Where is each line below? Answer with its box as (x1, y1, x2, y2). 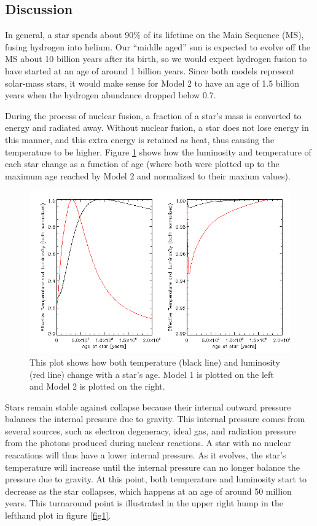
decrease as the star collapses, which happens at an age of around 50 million (5, 484, 292, 497)
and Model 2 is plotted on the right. (29, 380, 165, 393)
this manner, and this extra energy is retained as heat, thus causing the (5, 133, 275, 146)
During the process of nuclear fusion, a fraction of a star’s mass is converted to (5, 109, 302, 122)
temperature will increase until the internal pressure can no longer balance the (5, 460, 300, 473)
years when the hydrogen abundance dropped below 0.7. (5, 88, 216, 101)
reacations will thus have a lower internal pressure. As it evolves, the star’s (5, 449, 286, 461)
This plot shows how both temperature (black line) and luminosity (29, 355, 280, 368)
